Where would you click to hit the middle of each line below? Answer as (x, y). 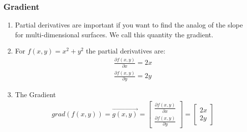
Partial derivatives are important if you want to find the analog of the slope (129, 25)
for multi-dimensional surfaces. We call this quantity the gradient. (114, 34)
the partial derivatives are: (126, 51)
